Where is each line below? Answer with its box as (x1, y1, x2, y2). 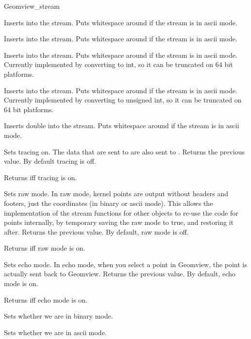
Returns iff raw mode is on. (4, 243, 85, 253)
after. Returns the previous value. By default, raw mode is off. (4, 226, 189, 237)
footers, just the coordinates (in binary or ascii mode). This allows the (4, 198, 213, 208)
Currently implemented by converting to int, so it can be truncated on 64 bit (4, 59, 233, 69)
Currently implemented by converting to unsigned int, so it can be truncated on (4, 95, 242, 105)
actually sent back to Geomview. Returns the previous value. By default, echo (4, 269, 235, 279)
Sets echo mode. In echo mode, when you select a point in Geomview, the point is (4, 259, 247, 269)
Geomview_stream (4, 1, 60, 11)
